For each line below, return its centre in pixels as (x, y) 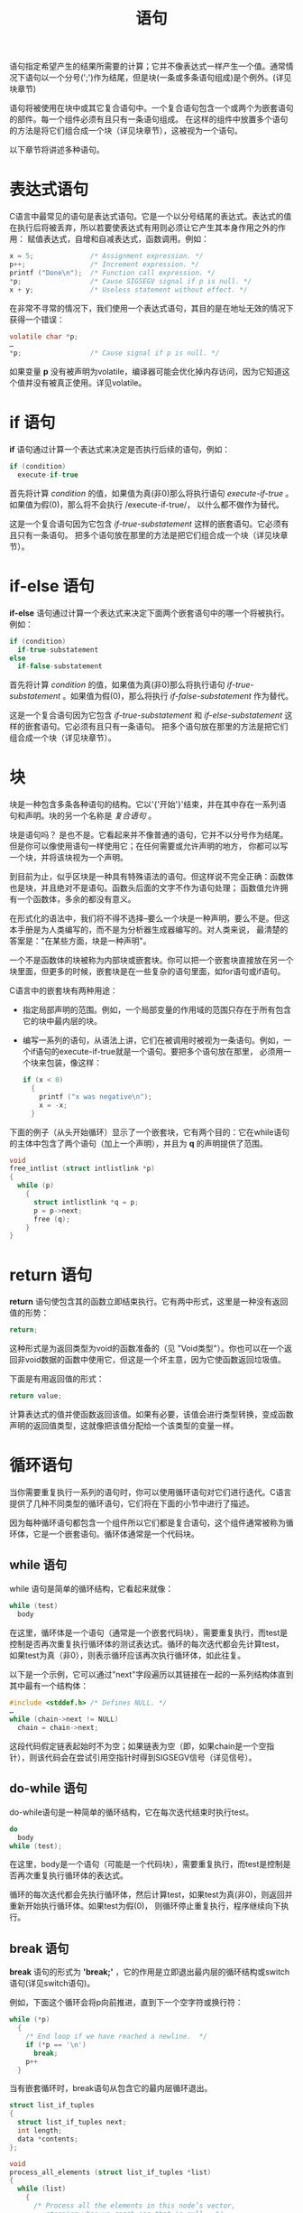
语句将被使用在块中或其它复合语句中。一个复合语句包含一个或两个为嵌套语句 (151, 108)
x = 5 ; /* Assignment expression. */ (106, 256)
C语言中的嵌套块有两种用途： (64, 990)
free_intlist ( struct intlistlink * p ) (82, 1169)
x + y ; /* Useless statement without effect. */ (129, 290)
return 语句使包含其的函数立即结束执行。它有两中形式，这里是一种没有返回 (149, 1302)
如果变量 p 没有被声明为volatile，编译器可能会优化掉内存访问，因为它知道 (146, 372)
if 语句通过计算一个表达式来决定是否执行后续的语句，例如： (120, 450)
